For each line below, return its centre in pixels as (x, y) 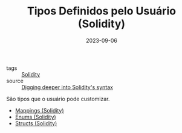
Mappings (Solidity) (40, 110)
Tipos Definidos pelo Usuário (102, 11)
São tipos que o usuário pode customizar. (58, 99)
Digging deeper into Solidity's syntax (67, 87)
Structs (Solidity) (36, 123)
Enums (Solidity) (35, 117)
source (15, 81)
